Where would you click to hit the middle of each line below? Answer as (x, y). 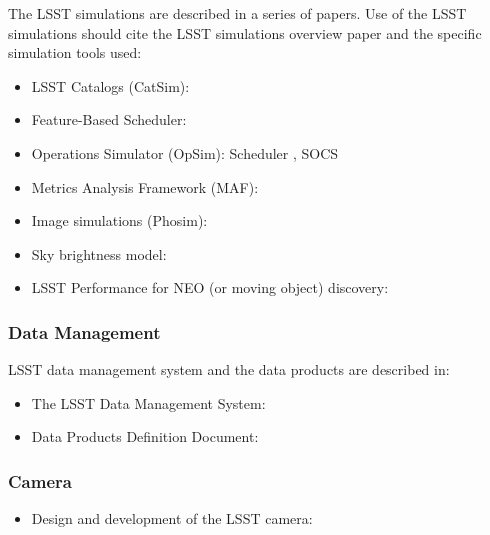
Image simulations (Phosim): (119, 220)
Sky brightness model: (99, 253)
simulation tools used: (75, 52)
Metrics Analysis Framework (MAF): (145, 186)
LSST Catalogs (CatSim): (110, 85)
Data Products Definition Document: (145, 436)
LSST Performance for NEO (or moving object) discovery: (210, 287)
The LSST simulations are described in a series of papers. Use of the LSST (237, 13)
